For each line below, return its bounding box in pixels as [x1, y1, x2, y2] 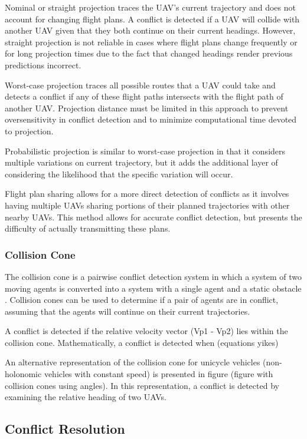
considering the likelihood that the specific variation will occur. [5, 167, 233, 180]
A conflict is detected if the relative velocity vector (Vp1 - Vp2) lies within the [5, 325, 288, 337]
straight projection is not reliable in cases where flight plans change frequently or [5, 35, 298, 48]
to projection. [5, 124, 54, 137]
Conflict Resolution [5, 420, 125, 438]
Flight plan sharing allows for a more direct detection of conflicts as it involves [5, 187, 289, 200]
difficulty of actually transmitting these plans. [5, 222, 171, 235]
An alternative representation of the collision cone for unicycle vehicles [5, 356, 260, 368]
